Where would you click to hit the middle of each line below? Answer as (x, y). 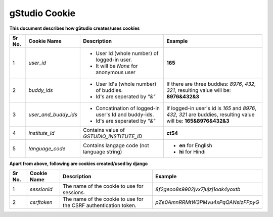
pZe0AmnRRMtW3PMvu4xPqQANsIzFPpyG (207, 202)
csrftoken (41, 202)
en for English (196, 145)
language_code (47, 148)
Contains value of (104, 130)
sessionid (41, 189)
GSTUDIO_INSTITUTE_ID (113, 136)
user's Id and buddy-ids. (125, 115)
